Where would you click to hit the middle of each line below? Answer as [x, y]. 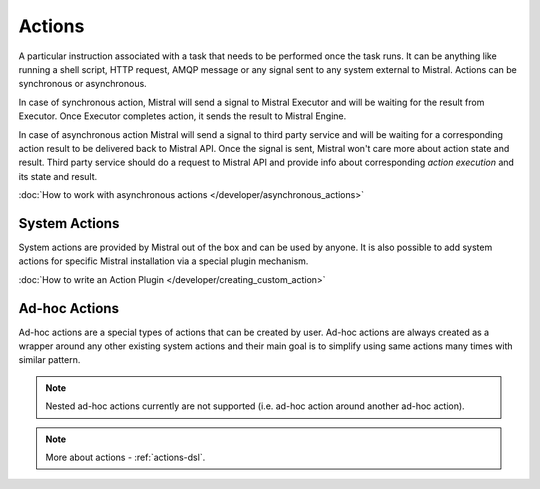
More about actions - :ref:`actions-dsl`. [125, 457]
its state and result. [58, 176]
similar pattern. [49, 360]
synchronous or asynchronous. [82, 84]
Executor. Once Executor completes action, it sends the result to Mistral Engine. [182, 116]
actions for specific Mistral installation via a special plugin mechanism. [163, 261]
